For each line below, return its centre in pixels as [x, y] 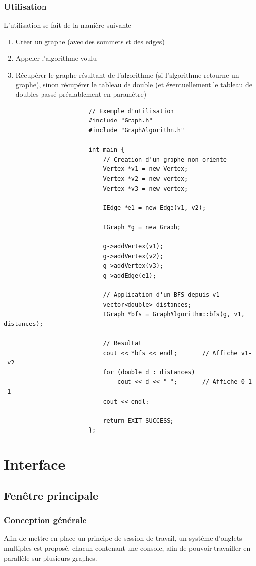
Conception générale [45, 520]
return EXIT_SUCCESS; [138, 421]
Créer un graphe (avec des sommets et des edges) [90, 41]
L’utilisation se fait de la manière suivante [68, 25]
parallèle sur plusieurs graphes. [51, 557]
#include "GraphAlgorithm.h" [137, 130]
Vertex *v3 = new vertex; [146, 188]
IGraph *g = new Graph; [142, 227]
